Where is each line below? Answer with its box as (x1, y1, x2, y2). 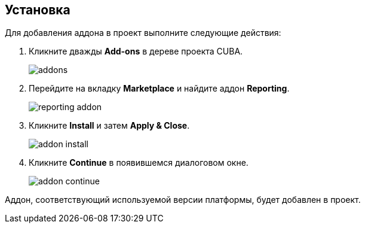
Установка (5, 2, 70, 17)
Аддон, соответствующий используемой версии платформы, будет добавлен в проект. (5, 194, 361, 205)
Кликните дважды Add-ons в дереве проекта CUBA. (29, 46, 243, 57)
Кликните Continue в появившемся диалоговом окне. (29, 157, 249, 168)
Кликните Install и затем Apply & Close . (29, 120, 190, 131)
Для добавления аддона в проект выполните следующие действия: (5, 28, 281, 38)
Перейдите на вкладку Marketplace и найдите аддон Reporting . (29, 83, 290, 94)
